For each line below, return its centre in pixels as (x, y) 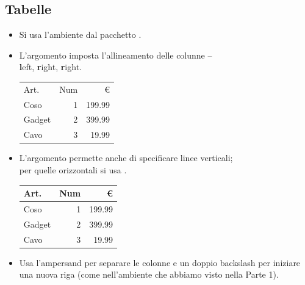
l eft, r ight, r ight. (50, 67)
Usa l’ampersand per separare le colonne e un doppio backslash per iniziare (160, 262)
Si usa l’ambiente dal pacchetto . (80, 34)
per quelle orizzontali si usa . (73, 169)
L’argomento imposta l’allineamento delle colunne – (116, 55)
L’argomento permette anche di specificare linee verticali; (126, 158)
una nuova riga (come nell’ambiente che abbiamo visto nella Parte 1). (149, 274)
